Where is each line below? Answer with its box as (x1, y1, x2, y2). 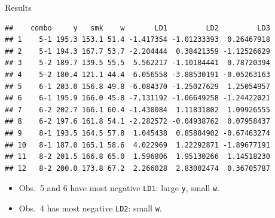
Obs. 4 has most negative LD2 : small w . (19, 201, 162, 214)
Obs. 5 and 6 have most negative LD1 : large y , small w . (19, 182, 219, 194)
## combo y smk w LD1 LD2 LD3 (5, 23, 270, 32)
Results (5, 1, 32, 13)
